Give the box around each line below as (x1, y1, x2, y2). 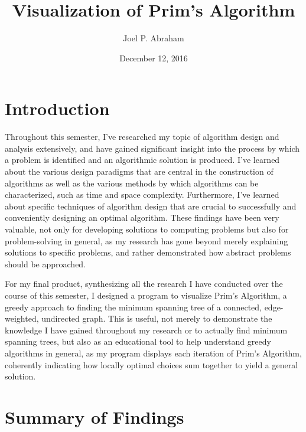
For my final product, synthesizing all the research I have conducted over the (5, 277, 283, 290)
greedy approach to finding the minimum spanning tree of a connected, (5, 300, 262, 313)
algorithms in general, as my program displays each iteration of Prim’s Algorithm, (5, 346, 302, 359)
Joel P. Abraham (123, 32, 184, 44)
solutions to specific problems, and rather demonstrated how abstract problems (5, 246, 291, 258)
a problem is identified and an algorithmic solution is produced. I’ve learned (5, 153, 280, 166)
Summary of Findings (5, 404, 184, 428)
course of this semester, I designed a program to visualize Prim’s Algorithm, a (5, 289, 287, 301)
